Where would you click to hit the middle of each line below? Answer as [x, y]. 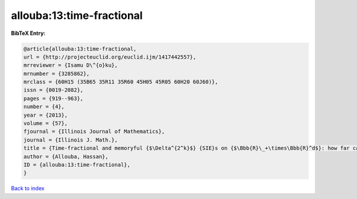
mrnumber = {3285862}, [57, 73]
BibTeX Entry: [28, 33]
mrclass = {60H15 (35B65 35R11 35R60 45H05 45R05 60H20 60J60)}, [121, 82]
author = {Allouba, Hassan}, [66, 156]
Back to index [28, 188]
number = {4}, [44, 107]
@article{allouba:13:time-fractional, [80, 49]
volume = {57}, [46, 123]
